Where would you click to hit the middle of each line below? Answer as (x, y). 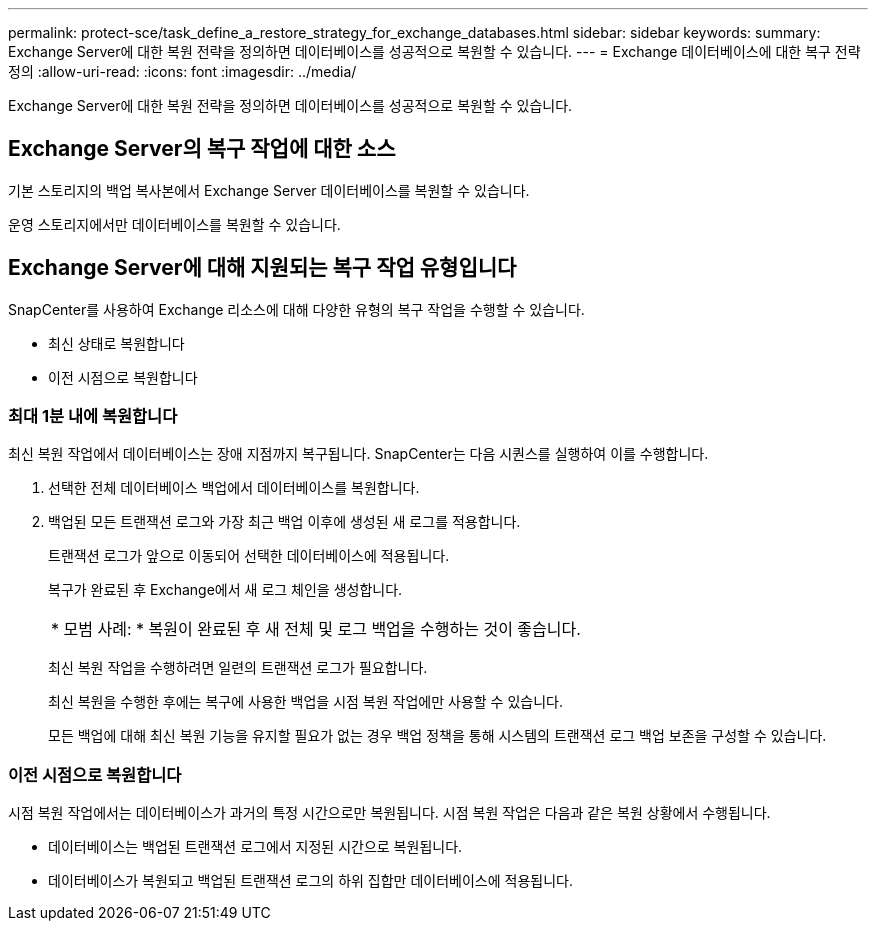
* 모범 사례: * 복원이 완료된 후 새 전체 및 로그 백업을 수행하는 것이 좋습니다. (316, 629)
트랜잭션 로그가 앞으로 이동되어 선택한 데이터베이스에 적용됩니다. (249, 556)
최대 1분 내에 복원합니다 (93, 416)
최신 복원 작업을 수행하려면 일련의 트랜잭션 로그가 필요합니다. (238, 668)
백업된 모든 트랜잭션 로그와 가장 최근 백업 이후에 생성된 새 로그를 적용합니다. (284, 522)
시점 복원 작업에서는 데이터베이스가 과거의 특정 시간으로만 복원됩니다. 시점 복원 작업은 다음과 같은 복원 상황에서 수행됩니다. (389, 813)
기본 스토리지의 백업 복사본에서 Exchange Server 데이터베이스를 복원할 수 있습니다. (269, 190)
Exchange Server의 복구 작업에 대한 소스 (202, 149)
